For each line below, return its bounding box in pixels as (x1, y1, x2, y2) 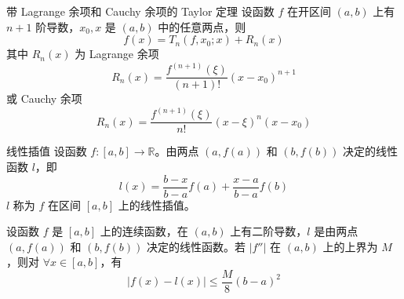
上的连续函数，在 (100, 223, 188, 239)
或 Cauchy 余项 (6, 90, 82, 107)
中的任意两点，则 (158, 18, 246, 35)
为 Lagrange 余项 (75, 46, 159, 62)
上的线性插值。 (118, 196, 195, 213)
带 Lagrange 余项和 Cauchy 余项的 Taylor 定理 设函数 (6, 3, 275, 19)
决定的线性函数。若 (146, 238, 246, 254)
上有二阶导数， (230, 223, 308, 239)
